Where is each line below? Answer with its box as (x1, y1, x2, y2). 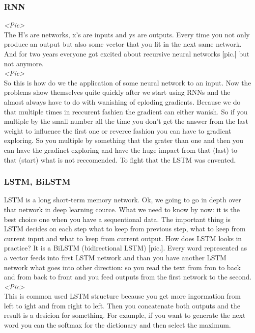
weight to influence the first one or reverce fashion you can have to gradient (4, 125, 231, 136)
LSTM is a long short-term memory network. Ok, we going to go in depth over (4, 194, 241, 205)
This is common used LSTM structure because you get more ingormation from (4, 291, 241, 301)
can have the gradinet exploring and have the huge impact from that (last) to (4, 144, 238, 155)
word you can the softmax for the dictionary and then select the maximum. (4, 320, 231, 330)
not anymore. (4, 58, 44, 68)
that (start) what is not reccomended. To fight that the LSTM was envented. (4, 154, 236, 165)
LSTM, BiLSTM (4, 175, 71, 188)
